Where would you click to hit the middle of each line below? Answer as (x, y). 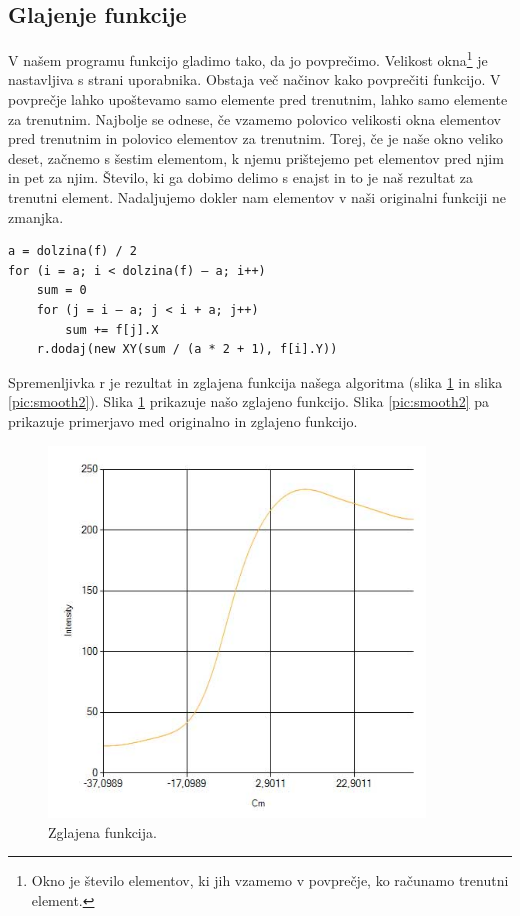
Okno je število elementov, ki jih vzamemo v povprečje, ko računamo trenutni (270, 880)
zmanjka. (36, 216)
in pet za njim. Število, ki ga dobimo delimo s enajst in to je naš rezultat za (240, 177)
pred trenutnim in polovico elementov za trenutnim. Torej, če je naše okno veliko (255, 138)
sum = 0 (61, 290)
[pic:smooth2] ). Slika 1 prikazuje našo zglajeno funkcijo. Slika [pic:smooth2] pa (249, 401)
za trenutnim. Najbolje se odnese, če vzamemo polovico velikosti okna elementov (254, 118)
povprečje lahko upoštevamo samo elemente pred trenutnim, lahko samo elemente (258, 99)
